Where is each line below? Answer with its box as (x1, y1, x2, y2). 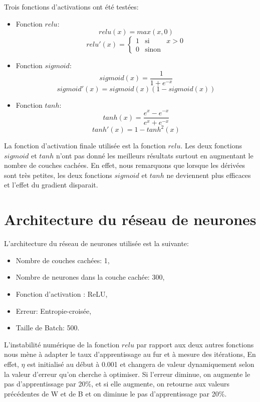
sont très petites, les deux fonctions (4, 169, 112, 180)
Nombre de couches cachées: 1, (16, 255, 110, 265)
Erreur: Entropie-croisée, (16, 305, 92, 316)
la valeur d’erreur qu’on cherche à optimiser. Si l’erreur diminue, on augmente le (4, 368, 250, 379)
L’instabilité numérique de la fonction (4, 339, 120, 349)
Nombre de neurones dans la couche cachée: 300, (16, 272, 165, 282)
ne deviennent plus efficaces (166, 169, 251, 180)
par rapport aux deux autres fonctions (136, 339, 254, 349)
